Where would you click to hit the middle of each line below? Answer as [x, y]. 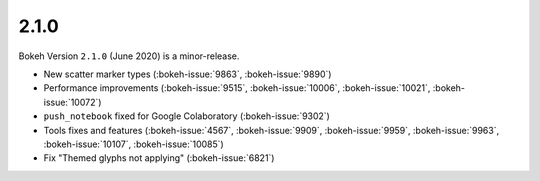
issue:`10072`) [72, 102]
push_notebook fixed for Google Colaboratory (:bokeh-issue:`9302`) [186, 116]
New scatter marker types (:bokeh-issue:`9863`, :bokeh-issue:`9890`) [187, 74]
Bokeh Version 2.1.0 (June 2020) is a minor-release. [129, 56]
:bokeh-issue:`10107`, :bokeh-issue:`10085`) [133, 144]
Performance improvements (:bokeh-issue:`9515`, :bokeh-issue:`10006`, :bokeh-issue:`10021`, [237, 88]
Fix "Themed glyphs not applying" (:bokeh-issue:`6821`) [159, 158]
